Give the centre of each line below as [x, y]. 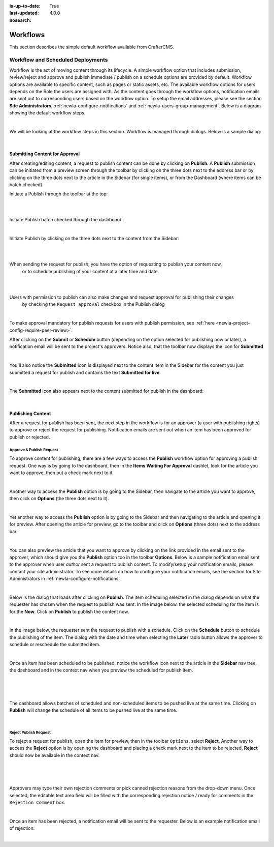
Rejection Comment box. [37, 802]
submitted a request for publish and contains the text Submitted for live [84, 372]
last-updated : [24, 13]
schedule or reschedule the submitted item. [55, 645]
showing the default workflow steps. [47, 113]
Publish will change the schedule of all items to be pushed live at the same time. [93, 710]
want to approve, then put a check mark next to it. [61, 473]
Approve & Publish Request [34, 450]
